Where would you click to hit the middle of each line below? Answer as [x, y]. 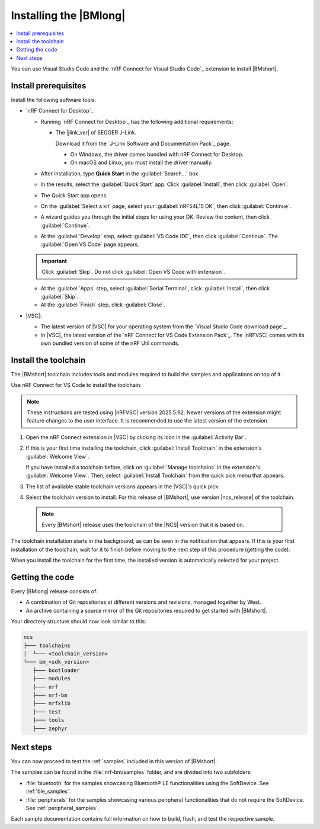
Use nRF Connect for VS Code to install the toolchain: [76, 385]
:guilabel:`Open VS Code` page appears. [90, 244]
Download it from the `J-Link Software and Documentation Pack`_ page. [143, 143]
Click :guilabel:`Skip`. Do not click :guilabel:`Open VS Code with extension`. [133, 272]
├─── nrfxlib [52, 703]
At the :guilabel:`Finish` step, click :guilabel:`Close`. [103, 305]
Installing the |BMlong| [68, 15]
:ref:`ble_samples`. [48, 792]
